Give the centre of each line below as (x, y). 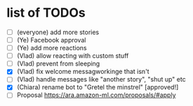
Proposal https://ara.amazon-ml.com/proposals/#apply (96, 95)
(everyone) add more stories (58, 32)
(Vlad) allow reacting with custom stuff (73, 56)
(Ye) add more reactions (52, 48)
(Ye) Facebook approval (51, 40)
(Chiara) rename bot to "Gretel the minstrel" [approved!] (98, 87)
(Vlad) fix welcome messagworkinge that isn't (83, 72)
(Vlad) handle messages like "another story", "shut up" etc (101, 79)
